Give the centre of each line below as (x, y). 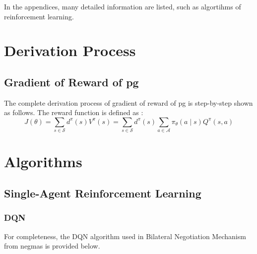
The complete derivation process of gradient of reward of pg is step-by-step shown (128, 102)
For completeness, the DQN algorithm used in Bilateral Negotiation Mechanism (125, 236)
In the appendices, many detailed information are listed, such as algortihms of (123, 6)
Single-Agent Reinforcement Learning (103, 193)
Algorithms (43, 161)
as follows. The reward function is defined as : (74, 112)
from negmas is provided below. (52, 246)
